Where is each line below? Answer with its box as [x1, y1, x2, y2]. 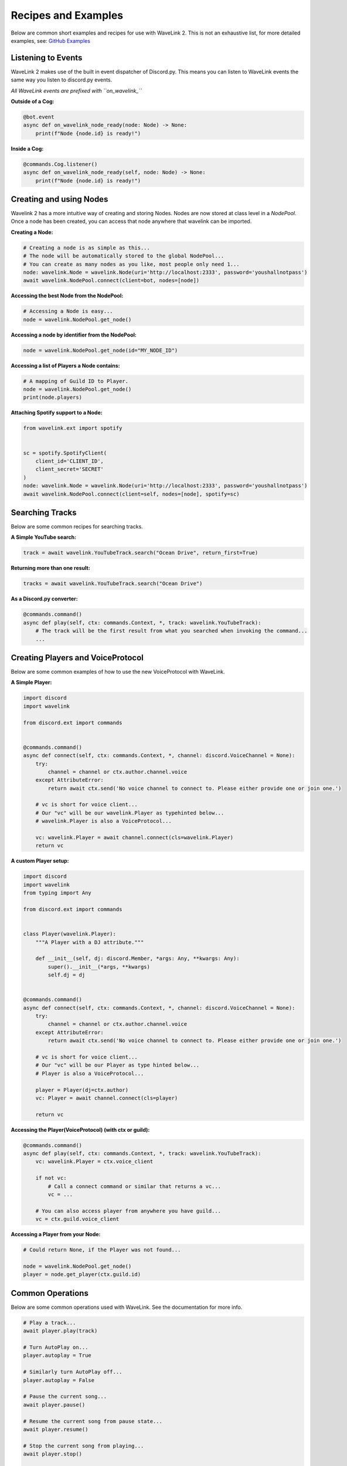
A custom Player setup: [11, 857, 70, 864]
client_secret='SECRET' [35, 466, 104, 473]
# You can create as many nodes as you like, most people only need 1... [23, 261, 240, 267]
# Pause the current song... [23, 1393, 107, 1400]
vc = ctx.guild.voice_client [35, 1216, 120, 1223]
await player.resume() [23, 1426, 89, 1433]
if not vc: [35, 1175, 67, 1182]
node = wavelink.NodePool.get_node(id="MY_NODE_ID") [23, 347, 178, 354]
